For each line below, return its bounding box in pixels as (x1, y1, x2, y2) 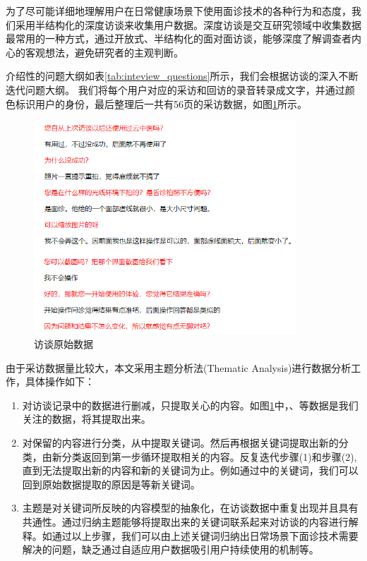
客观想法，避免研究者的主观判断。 (25, 44, 183, 59)
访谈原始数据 (34, 337, 93, 351)
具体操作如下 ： (25, 374, 95, 389)
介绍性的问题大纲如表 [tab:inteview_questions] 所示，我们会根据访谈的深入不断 (6, 68, 359, 83)
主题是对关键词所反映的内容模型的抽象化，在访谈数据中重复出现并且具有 (22, 500, 359, 515)
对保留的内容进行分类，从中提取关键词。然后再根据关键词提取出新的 (22, 435, 339, 450)
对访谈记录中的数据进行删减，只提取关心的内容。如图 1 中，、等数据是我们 (22, 397, 359, 412)
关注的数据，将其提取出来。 (22, 411, 151, 426)
